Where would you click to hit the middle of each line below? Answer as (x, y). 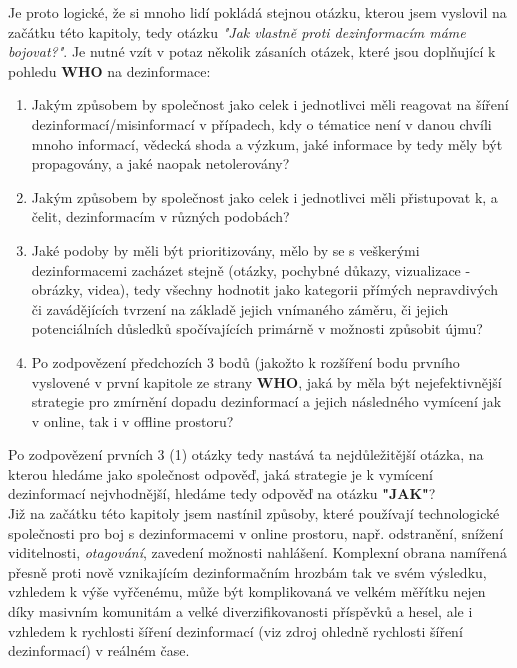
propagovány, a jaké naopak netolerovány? (160, 163)
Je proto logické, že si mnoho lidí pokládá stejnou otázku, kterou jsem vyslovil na (257, 12)
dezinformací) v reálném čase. (99, 650)
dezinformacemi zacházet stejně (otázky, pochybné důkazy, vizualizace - (251, 269)
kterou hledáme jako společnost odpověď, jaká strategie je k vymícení (220, 473)
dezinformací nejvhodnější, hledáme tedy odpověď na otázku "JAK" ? (222, 493)
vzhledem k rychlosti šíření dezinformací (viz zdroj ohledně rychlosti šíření (235, 630)
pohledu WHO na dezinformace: (109, 70)
